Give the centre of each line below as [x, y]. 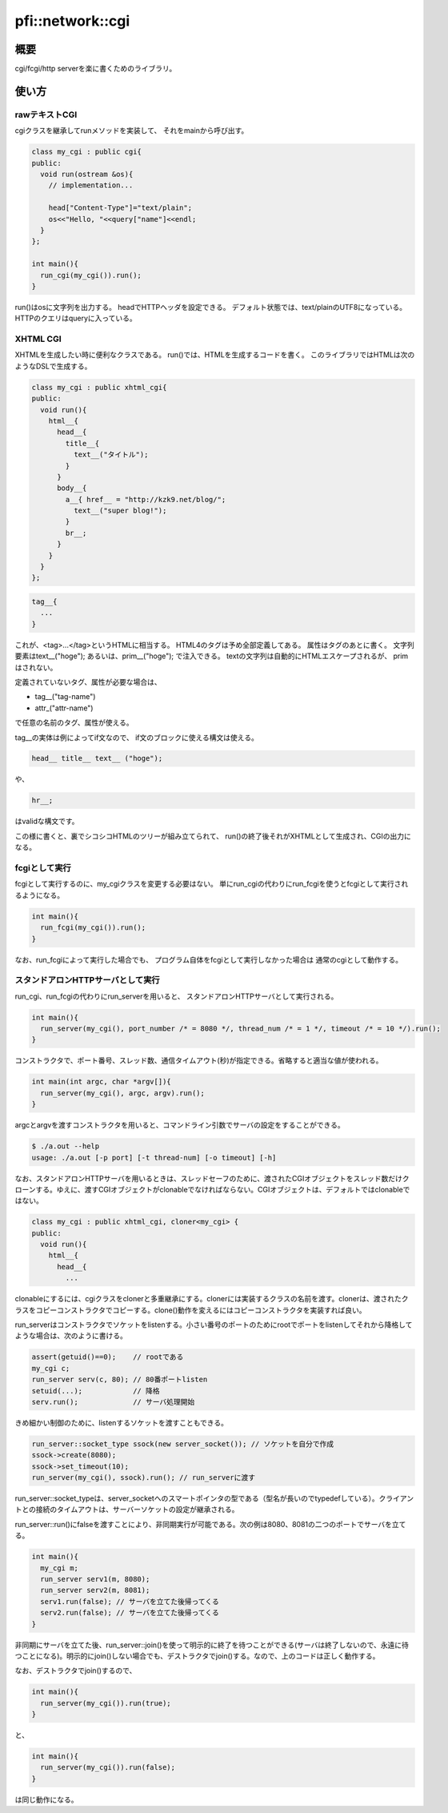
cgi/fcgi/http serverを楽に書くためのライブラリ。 [96, 69]
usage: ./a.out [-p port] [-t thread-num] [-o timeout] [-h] [154, 1158]
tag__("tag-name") [65, 697]
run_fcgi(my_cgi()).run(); [93, 928]
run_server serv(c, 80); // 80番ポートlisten [120, 1380]
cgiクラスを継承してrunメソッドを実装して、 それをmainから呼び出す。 [132, 131]
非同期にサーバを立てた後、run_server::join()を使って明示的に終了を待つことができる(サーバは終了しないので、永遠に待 [212, 1645]
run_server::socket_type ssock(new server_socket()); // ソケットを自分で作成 [183, 1444]
